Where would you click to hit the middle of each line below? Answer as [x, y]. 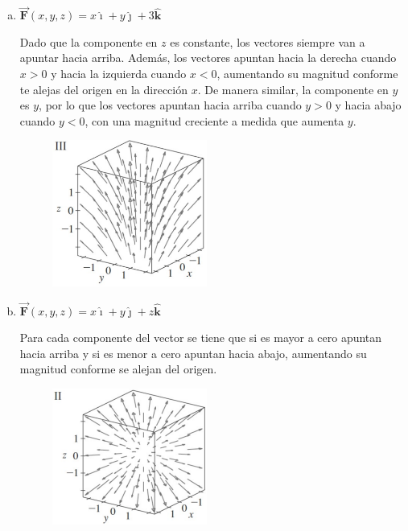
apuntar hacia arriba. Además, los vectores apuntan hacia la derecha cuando [208, 58]
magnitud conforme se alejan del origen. [118, 369]
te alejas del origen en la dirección [103, 89]
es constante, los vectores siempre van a [268, 41]
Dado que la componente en [89, 41]
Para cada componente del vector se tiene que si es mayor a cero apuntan [201, 338]
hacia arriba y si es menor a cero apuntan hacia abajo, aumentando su [193, 353]
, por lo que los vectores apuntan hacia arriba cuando [170, 105]
